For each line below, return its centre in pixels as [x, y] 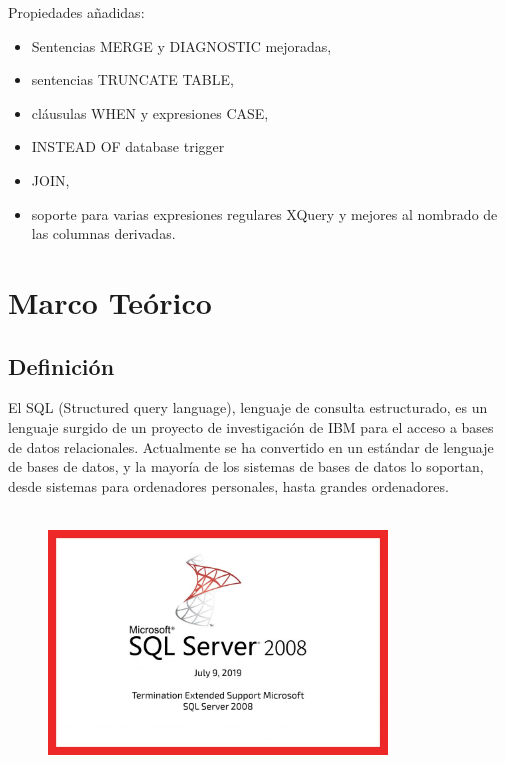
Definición [61, 365]
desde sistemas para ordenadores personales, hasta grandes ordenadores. [228, 485]
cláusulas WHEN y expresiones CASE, [150, 112]
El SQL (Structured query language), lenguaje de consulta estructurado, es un [248, 407]
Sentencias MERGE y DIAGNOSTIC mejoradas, [181, 45]
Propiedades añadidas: [76, 12]
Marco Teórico [110, 301]
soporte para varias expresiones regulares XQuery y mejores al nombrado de [264, 213]
